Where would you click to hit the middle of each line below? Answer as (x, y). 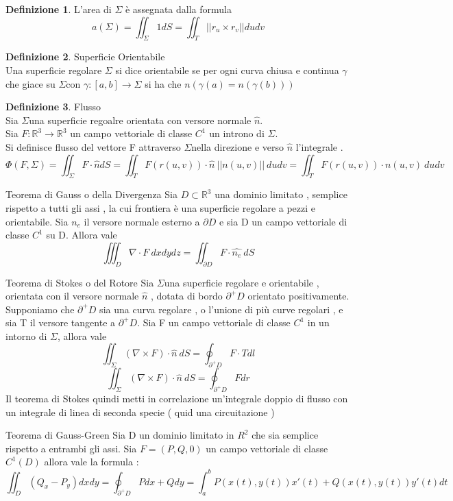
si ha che (163, 83)
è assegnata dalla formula (178, 9)
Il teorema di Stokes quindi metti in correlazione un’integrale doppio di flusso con (177, 399)
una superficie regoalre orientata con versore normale (140, 120)
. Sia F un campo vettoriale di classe (214, 322)
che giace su (30, 83)
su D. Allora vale (82, 235)
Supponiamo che (40, 309)
